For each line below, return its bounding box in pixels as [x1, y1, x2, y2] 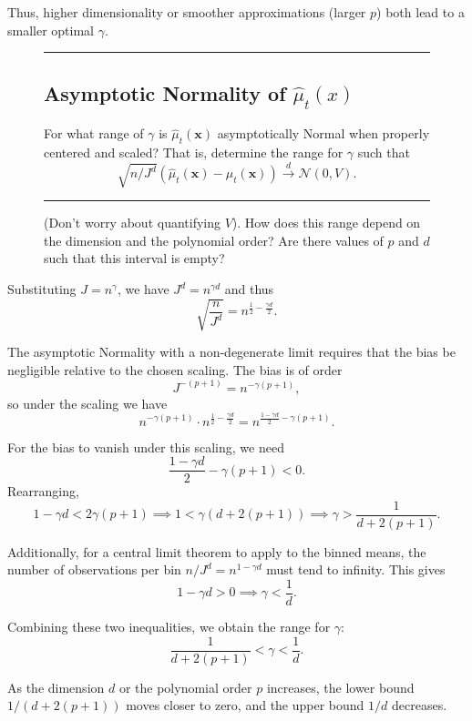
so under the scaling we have [7, 393, 168, 412]
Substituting [7, 279, 77, 299]
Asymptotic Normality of [44, 78, 286, 107]
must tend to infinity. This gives [266, 560, 446, 579]
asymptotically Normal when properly [217, 124, 430, 143]
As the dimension [7, 677, 105, 696]
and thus [224, 279, 274, 299]
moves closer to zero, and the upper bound [126, 696, 364, 715]
